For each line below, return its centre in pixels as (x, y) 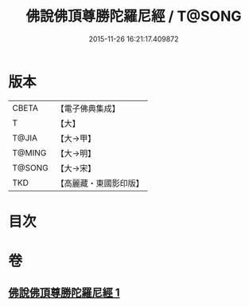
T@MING (29, 152)
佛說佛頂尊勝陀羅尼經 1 (64, 293)
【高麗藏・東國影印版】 (100, 183)
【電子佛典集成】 (88, 108)
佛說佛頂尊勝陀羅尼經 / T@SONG (134, 16)
